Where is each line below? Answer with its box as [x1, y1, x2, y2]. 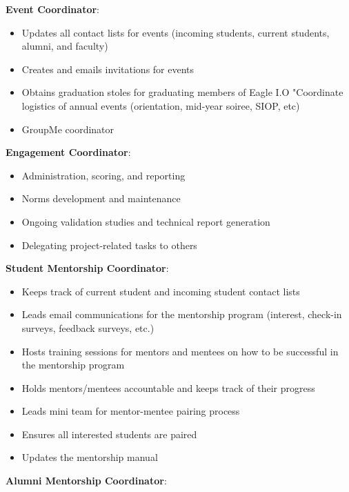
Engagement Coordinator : [6, 145, 131, 159]
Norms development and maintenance [21, 191, 181, 206]
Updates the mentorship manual [21, 450, 158, 464]
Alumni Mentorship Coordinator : [6, 473, 167, 488]
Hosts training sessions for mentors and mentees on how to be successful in [21, 344, 339, 358]
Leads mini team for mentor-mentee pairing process [21, 404, 240, 418]
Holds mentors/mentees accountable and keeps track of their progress [21, 380, 315, 395]
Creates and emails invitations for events [21, 61, 195, 76]
